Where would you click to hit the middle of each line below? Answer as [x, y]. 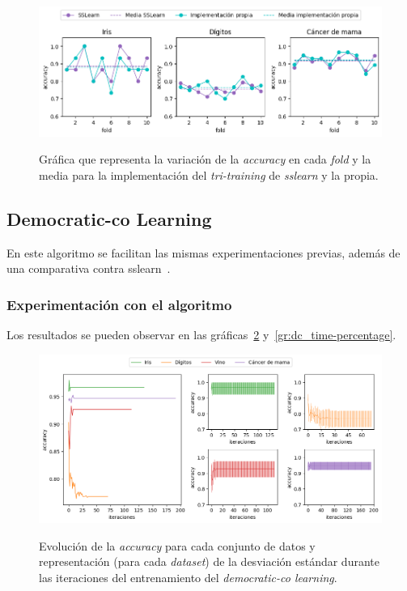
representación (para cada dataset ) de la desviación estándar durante [209, 561]
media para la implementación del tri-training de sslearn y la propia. [209, 174]
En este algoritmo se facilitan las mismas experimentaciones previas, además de [203, 252]
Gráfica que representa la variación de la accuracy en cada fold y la [205, 159]
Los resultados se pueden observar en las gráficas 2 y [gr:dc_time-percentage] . [201, 335]
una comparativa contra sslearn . [89, 268]
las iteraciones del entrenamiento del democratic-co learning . [188, 578]
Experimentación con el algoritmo [119, 304]
